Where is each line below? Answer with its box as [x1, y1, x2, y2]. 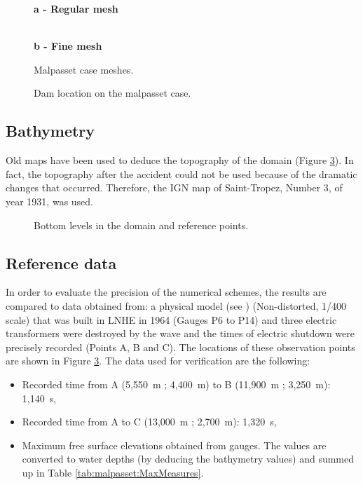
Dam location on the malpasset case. [34, 86, 191, 100]
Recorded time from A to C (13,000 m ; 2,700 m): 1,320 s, [22, 414, 277, 429]
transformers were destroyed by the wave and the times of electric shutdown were [6, 326, 355, 341]
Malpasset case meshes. [34, 62, 134, 76]
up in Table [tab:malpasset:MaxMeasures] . [22, 465, 204, 479]
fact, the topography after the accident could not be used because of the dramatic [6, 166, 357, 181]
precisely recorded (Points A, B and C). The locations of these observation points [6, 339, 355, 354]
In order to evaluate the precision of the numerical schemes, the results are [6, 285, 327, 299]
